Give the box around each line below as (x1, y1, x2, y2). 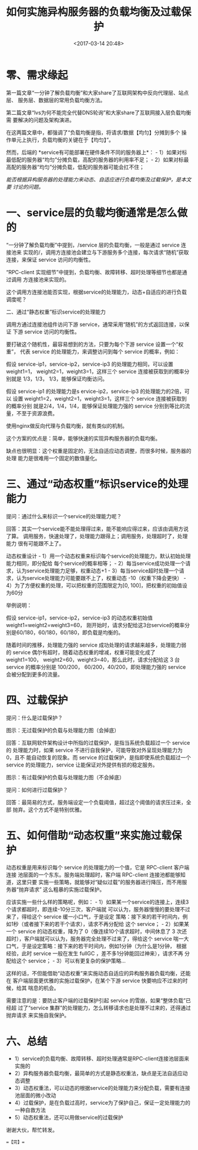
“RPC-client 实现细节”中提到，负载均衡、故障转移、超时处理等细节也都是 (6, 268, 182, 275)
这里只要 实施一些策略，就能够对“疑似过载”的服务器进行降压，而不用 (16, 879, 182, 886)
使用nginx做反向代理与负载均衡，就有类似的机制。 (6, 422, 128, 429)
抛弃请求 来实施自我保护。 (6, 1012, 69, 1019)
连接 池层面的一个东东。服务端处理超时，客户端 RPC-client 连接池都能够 (6, 871, 181, 878)
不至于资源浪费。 (16, 409, 58, 416)
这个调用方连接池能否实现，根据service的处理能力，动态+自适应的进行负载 (6, 288, 187, 295)
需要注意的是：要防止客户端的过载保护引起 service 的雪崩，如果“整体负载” (6, 997, 186, 1004)
